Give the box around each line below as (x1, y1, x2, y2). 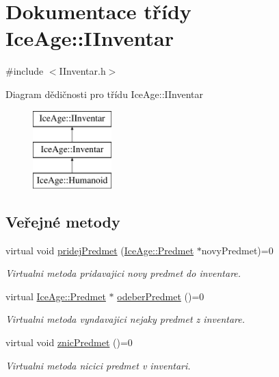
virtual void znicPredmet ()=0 (5, 335, 133, 350)
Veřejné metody (5, 210, 120, 232)
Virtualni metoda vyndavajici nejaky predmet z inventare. (5, 312, 245, 326)
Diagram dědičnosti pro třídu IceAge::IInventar (5, 86, 204, 101)
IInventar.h (59, 64, 106, 78)
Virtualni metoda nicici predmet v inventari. (5, 358, 191, 372)
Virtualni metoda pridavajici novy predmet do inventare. (5, 266, 241, 280)
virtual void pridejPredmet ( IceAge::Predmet (5, 243, 194, 257)
